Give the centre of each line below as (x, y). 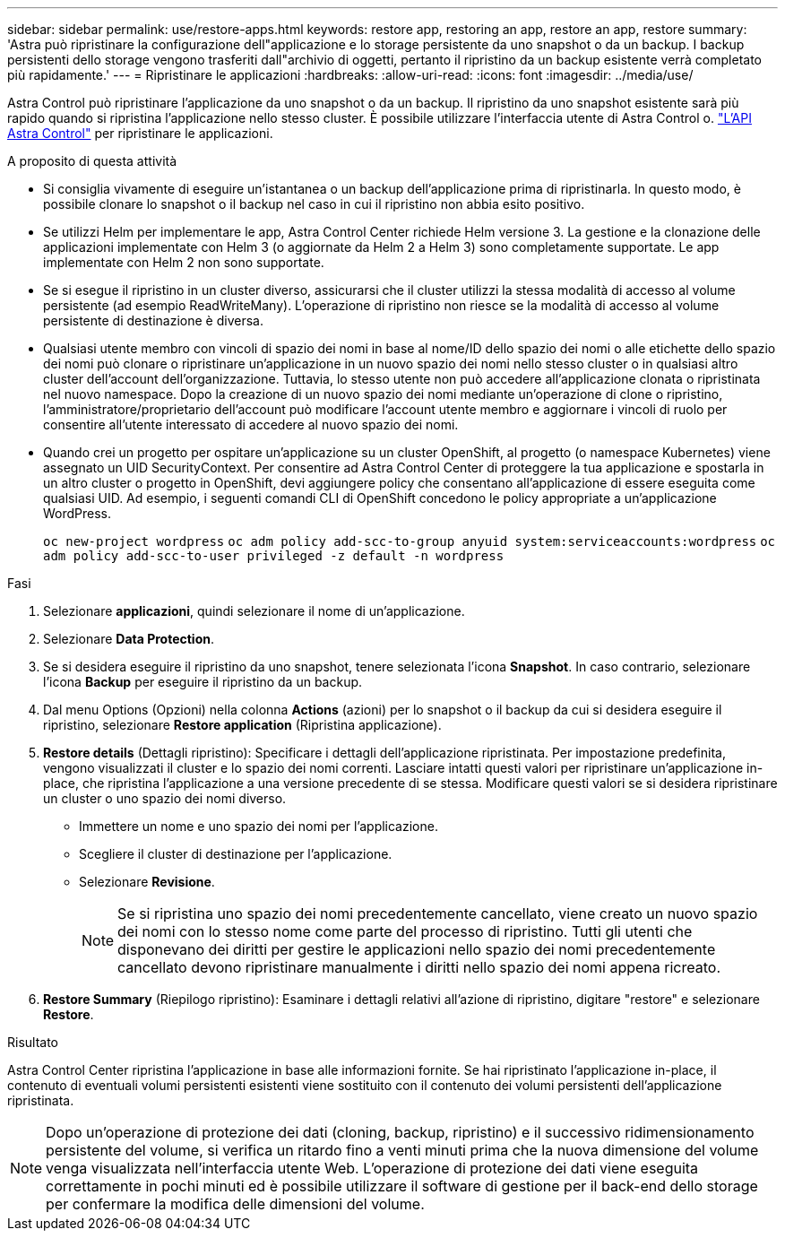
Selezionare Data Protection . (129, 639)
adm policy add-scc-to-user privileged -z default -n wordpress (274, 556)
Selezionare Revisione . (147, 882)
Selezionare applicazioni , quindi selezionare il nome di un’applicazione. (254, 611)
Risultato (33, 1042)
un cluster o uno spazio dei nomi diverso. (165, 798)
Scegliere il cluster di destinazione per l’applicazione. (236, 854)
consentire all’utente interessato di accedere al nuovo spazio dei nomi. (251, 424)
